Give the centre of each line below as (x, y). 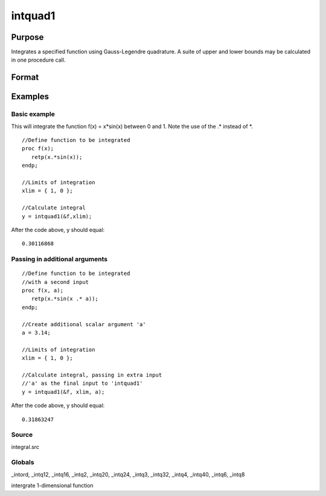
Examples (30, 97)
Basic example (33, 114)
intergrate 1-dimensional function (52, 486)
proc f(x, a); (43, 291)
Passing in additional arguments (59, 259)
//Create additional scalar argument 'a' (84, 324)
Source (22, 435)
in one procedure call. (38, 60)
